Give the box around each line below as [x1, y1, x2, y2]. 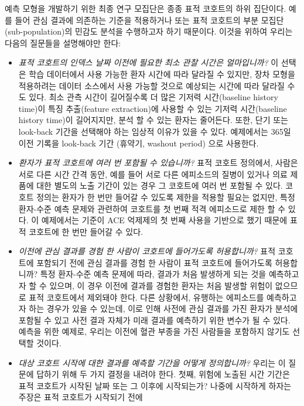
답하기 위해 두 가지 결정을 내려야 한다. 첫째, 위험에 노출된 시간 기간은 [36, 368, 290, 380]
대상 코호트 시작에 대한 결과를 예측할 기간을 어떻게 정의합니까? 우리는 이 [18, 356, 286, 369]
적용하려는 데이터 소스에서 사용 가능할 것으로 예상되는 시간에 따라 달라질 [18, 79, 285, 91]
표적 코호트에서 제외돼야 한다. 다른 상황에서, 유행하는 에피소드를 [29, 291, 264, 303]
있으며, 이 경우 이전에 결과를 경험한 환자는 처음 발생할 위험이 [49, 279, 273, 292]
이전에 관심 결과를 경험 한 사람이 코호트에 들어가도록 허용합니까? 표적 [18, 245, 276, 257]
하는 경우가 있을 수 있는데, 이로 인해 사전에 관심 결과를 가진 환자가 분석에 [29, 302, 298, 315]
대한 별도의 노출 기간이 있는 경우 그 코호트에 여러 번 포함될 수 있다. [36, 179, 283, 192]
